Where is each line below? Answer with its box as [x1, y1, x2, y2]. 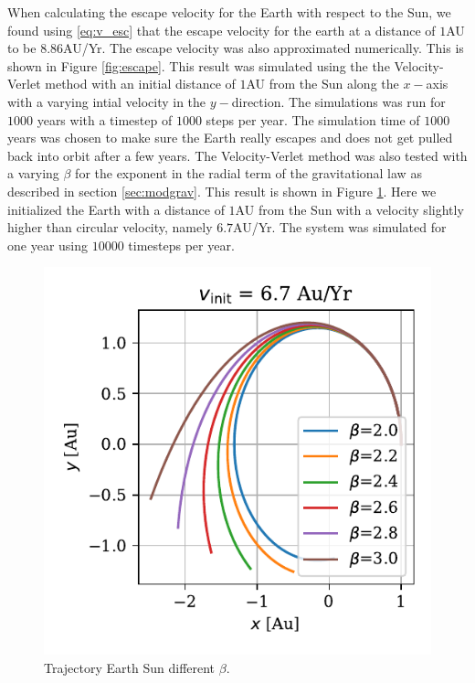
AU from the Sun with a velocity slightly [235, 199, 464, 219]
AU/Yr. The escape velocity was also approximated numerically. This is [63, 38, 464, 58]
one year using [7, 235, 89, 254]
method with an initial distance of [45, 74, 236, 93]
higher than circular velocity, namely [7, 218, 213, 237]
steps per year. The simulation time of [206, 110, 420, 129]
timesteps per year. [128, 235, 235, 254]
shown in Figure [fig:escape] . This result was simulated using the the [7, 56, 390, 75]
